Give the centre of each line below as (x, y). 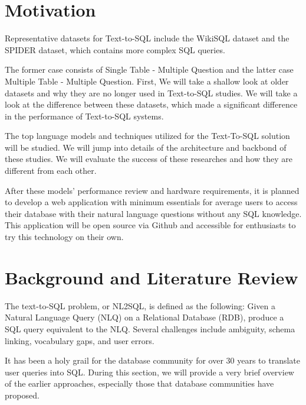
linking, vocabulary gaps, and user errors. (80, 340)
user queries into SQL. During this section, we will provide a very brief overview (149, 372)
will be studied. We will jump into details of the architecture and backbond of (146, 147)
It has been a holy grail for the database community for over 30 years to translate (153, 360)
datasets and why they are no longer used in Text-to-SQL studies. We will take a (151, 93)
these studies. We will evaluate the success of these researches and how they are (149, 159)
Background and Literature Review (152, 277)
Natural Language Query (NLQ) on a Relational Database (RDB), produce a (144, 317)
